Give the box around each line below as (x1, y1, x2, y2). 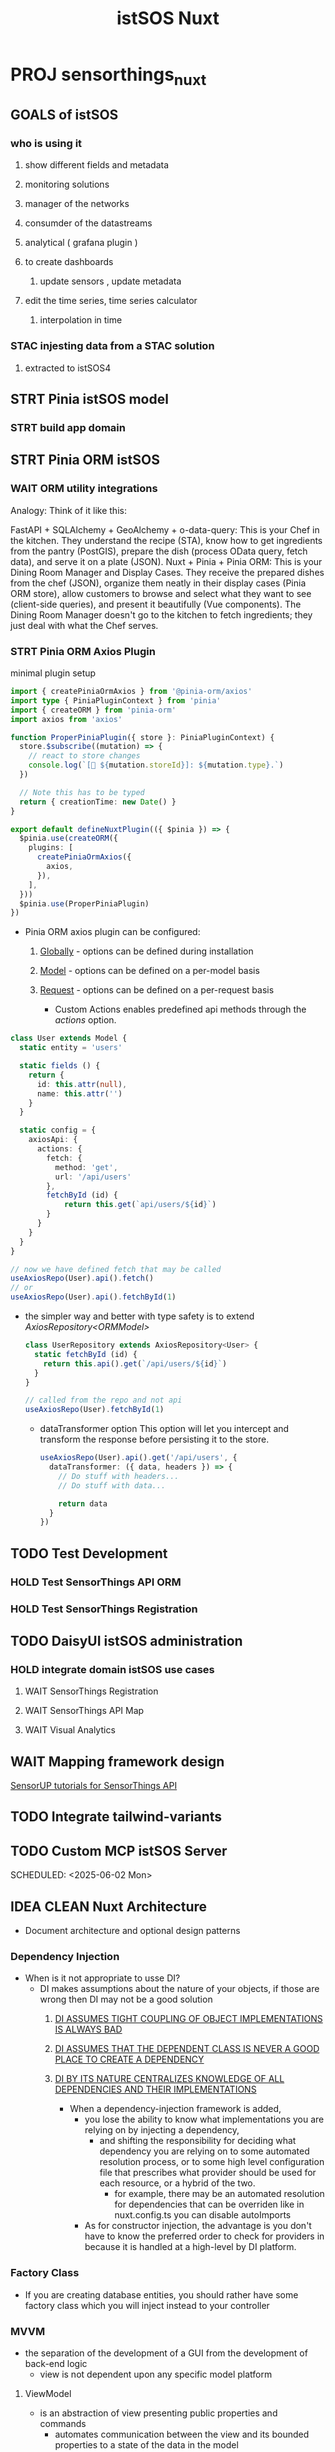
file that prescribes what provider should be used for (99, 2167, 317, 2179)
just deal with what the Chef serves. (10, 619, 159, 631)
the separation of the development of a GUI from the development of (24, 2347, 308, 2359)
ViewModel (24, 2387, 72, 2399)
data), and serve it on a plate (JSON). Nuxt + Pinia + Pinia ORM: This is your (10, 555, 323, 567)
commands (39, 2417, 87, 2429)
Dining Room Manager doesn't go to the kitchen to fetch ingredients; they (10, 608, 313, 621)
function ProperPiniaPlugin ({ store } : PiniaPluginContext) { (10, 732, 275, 742)
